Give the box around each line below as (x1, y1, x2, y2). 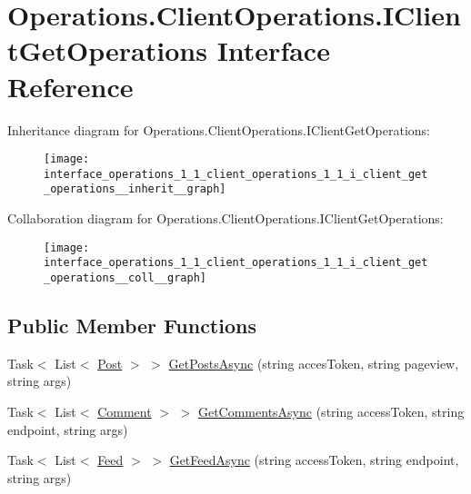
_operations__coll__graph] (44, 271, 206, 284)
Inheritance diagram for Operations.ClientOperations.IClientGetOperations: (7, 120, 430, 139)
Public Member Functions (7, 311, 256, 340)
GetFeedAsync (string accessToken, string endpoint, (169, 450, 459, 469)
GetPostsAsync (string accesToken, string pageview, (168, 353, 459, 372)
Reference (7, 67, 134, 104)
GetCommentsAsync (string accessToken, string (197, 402, 465, 421)
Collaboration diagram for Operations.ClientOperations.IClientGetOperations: (7, 209, 444, 228)
